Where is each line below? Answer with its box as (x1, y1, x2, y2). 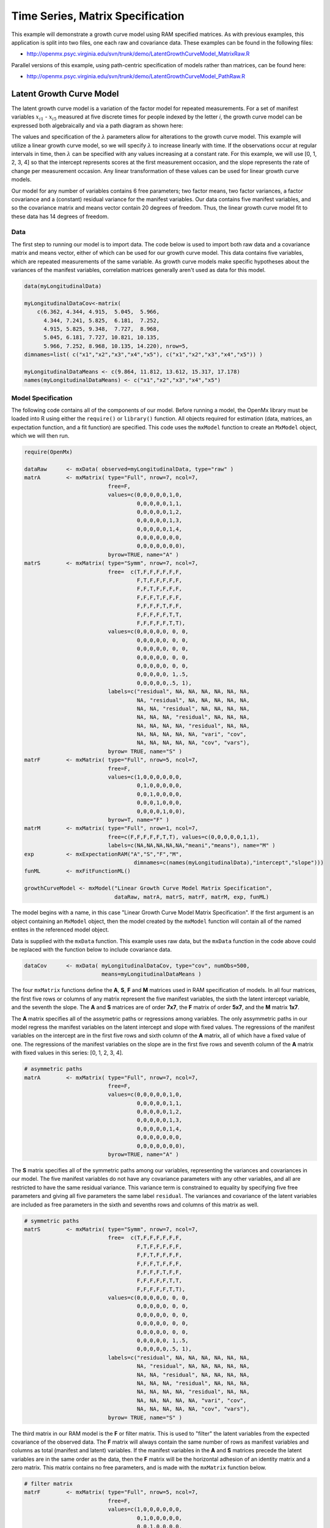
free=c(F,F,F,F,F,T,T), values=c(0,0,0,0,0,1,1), (108, 833, 260, 840)
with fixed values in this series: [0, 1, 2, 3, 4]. (11, 1049, 123, 1057)
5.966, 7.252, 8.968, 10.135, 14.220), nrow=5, (43, 342, 189, 350)
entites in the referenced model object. (11, 926, 109, 933)
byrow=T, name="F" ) (108, 816, 169, 823)
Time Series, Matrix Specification (11, 9, 185, 23)
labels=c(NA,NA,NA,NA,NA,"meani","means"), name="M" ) (108, 842, 276, 849)
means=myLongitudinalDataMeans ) (101, 971, 202, 978)
